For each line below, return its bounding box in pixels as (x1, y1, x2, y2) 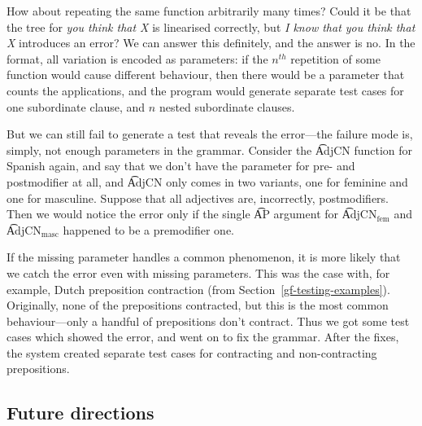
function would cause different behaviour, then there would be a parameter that (7, 66, 405, 83)
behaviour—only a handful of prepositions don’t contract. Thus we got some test (7, 312, 410, 329)
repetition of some (290, 50, 381, 67)
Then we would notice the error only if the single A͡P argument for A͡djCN (7, 205, 377, 222)
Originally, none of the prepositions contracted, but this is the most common (7, 296, 389, 314)
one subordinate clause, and (7, 98, 146, 115)
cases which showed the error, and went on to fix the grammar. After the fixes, (7, 328, 399, 345)
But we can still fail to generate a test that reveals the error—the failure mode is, (7, 125, 413, 143)
